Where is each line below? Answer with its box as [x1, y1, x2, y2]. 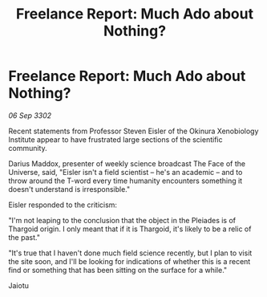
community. [8, 143, 47, 153]
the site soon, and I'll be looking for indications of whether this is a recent [8, 256, 251, 266]
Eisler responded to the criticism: [8, 200, 118, 210]
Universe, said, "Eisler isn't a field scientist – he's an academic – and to [8, 167, 243, 177]
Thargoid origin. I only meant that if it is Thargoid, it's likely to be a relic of [8, 224, 252, 234]
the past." [8, 232, 40, 242]
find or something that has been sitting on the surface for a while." [8, 265, 228, 275]
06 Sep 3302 [8, 110, 52, 120]
